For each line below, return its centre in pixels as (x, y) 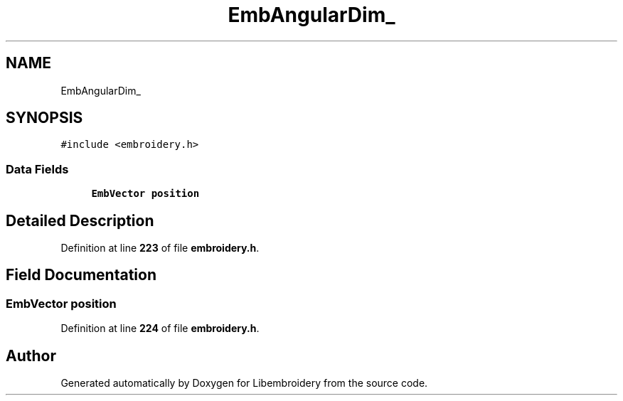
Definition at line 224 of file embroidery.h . (160, 328)
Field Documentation (81, 275)
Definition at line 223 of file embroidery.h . (160, 248)
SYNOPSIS (44, 118)
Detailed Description (80, 220)
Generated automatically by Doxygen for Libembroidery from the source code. (244, 383)
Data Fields (37, 169)
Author (31, 355)
